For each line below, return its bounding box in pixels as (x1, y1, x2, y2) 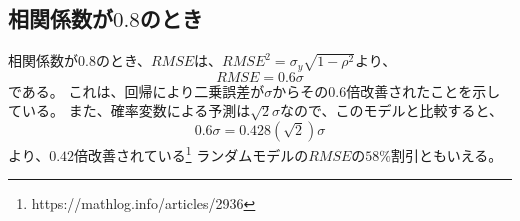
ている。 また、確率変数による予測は (8, 100, 251, 121)
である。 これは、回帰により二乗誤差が (8, 80, 265, 101)
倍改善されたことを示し (346, 80, 501, 101)
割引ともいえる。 (391, 144, 503, 165)
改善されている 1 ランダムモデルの (88, 141, 309, 165)
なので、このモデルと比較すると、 (280, 100, 503, 121)
